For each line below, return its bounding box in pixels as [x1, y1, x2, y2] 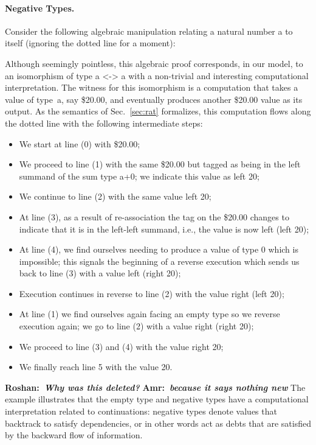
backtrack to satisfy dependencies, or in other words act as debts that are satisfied [5, 416, 311, 429]
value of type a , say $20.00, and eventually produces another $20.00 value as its [5, 93, 303, 105]
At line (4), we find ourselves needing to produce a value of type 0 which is [19, 243, 298, 256]
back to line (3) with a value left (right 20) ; [19, 267, 181, 279]
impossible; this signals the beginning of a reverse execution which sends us [19, 254, 300, 267]
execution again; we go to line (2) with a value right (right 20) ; [19, 320, 254, 332]
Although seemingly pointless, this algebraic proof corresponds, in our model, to [5, 57, 303, 69]
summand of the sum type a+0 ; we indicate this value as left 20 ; [19, 169, 259, 182]
